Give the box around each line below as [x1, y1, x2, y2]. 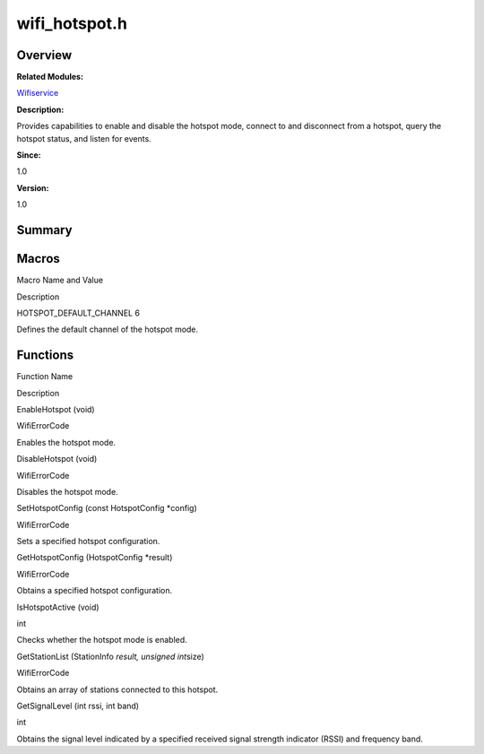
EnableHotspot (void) [16, 403, 95, 414]
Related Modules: [16, 72, 84, 82]
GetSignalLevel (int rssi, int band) [16, 700, 139, 711]
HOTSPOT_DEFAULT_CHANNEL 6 [16, 308, 141, 318]
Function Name [16, 371, 73, 382]
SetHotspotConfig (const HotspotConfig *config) [16, 503, 197, 514]
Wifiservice [16, 88, 59, 99]
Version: [16, 182, 49, 193]
